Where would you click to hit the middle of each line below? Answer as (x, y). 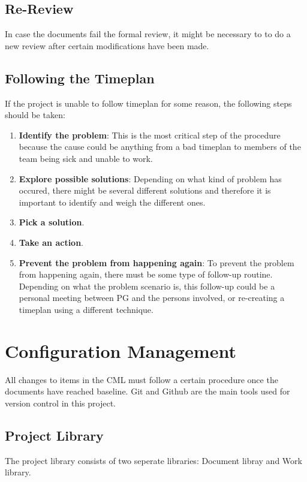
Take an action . (51, 242)
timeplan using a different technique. (86, 309)
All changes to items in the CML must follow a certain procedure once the (142, 379)
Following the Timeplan (80, 78)
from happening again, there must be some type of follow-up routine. (146, 274)
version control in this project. (61, 403)
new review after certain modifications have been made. (107, 45)
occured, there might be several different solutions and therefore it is (145, 190)
